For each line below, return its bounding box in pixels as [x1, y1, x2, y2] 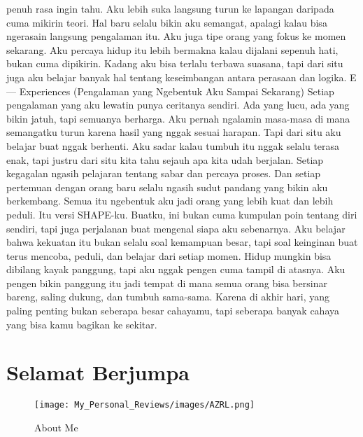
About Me [34, 420, 78, 435]
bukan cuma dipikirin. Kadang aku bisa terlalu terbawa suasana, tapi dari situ [6, 56, 343, 71]
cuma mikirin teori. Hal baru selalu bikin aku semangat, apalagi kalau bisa [6, 15, 327, 29]
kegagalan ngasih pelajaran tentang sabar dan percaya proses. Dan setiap [6, 166, 321, 181]
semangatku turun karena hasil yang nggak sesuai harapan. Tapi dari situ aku [6, 125, 341, 139]
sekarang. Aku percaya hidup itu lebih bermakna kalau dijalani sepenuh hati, [6, 42, 339, 57]
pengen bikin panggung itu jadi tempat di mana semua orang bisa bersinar [6, 275, 327, 290]
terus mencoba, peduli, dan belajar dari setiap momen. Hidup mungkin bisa [6, 248, 332, 263]
